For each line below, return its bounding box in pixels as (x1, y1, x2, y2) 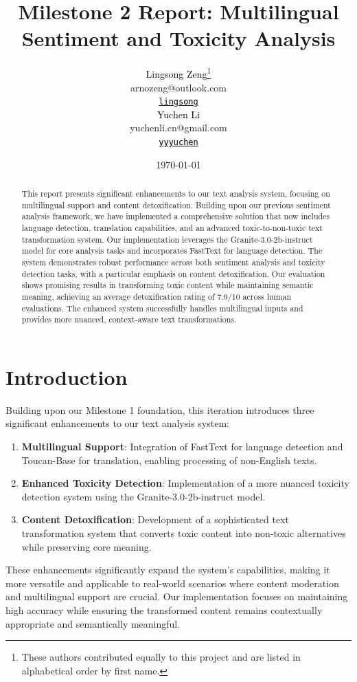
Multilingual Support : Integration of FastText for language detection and (21, 439, 343, 454)
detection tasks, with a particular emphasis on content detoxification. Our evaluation (21, 267, 325, 279)
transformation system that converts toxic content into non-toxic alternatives (21, 526, 346, 540)
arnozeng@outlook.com (130, 80, 227, 94)
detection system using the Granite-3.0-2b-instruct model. (21, 489, 266, 503)
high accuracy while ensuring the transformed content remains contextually (5, 602, 323, 617)
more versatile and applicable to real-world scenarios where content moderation (5, 575, 339, 590)
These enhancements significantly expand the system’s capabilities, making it (5, 562, 330, 577)
